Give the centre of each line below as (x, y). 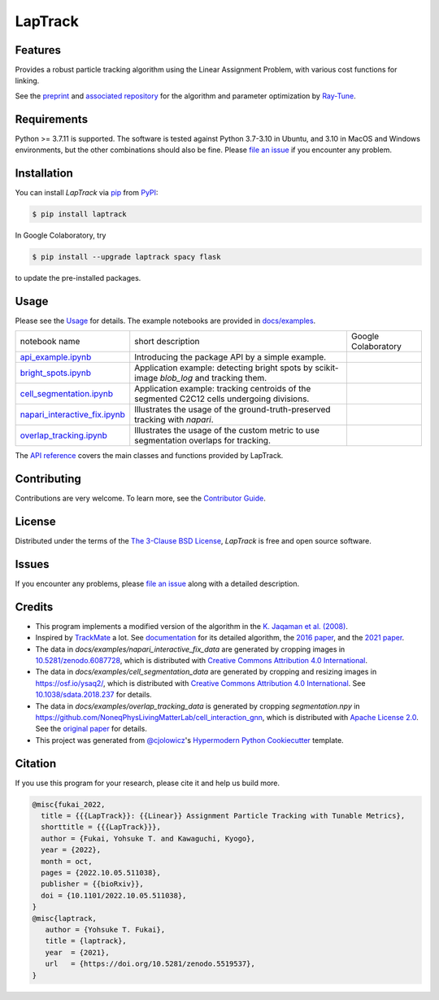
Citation (36, 764)
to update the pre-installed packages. (78, 277)
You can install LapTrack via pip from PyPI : (87, 193)
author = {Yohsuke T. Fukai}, (105, 930)
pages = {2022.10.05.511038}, (101, 873)
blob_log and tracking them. (213, 378)
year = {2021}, (77, 952)
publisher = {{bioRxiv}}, (92, 884)
